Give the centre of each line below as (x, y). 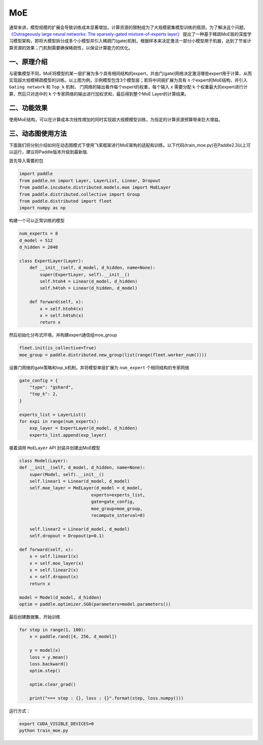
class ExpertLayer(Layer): (51, 261)
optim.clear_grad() (53, 684)
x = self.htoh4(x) (62, 309)
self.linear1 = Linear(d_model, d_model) (80, 481)
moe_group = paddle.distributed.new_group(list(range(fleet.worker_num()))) (113, 355)
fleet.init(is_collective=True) (58, 348)
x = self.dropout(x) (54, 577)
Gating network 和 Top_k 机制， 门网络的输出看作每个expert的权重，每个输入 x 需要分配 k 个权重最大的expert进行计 (128, 87)
